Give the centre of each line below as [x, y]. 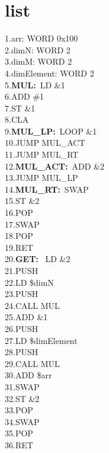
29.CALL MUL [32, 363]
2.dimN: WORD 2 [38, 50]
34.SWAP [22, 421]
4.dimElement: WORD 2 [49, 73]
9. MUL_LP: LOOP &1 [51, 131]
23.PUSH [22, 294]
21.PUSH [22, 270]
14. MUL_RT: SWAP [47, 189]
